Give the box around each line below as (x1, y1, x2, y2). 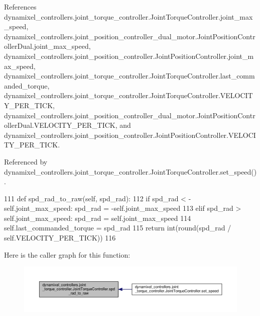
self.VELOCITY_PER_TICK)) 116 (4, 232, 116, 243)
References (4, 2, 37, 12)
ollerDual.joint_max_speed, (4, 41, 91, 51)
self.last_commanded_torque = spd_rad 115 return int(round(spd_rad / (4, 222, 231, 233)
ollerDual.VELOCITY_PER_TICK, (4, 120, 117, 130)
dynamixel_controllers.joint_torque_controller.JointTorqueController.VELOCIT (4, 90, 253, 101)
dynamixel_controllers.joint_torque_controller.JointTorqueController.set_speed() (4, 166, 257, 177)
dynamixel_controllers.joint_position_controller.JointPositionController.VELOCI (4, 129, 256, 140)
